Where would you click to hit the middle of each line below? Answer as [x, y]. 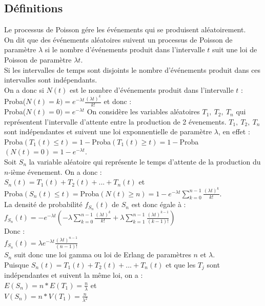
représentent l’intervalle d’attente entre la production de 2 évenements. [115, 121]
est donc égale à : [159, 204]
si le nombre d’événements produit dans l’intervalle [125, 49]
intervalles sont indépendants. [51, 80]
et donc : [118, 101]
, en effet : [234, 131]
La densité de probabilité [43, 204]
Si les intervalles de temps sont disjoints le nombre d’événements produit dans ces [132, 69]
